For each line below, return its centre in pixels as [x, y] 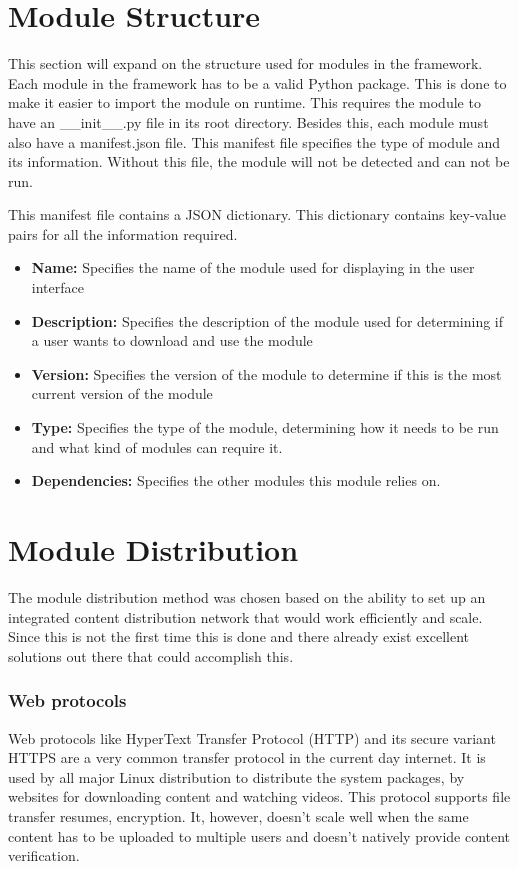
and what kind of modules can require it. [157, 446]
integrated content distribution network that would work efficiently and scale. [245, 616]
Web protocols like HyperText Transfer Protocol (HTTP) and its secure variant [252, 737]
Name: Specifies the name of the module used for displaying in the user [253, 267]
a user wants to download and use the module [172, 340]
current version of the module [122, 393]
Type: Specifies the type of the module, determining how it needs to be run [265, 427]
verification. [44, 855]
